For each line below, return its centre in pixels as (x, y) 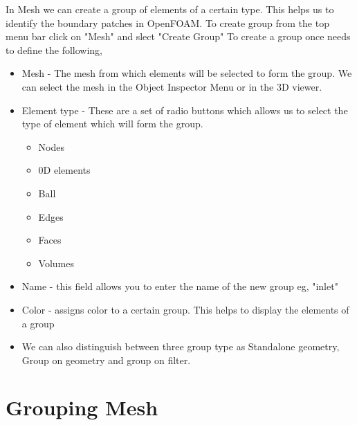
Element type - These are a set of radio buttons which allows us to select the (185, 110)
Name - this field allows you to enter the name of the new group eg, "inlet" (180, 286)
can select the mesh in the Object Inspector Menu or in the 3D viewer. (172, 86)
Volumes (56, 263)
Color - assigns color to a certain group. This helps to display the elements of (185, 309)
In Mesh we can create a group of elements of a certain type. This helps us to (170, 9)
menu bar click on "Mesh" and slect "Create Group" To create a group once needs (178, 36)
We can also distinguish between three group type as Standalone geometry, (181, 346)
